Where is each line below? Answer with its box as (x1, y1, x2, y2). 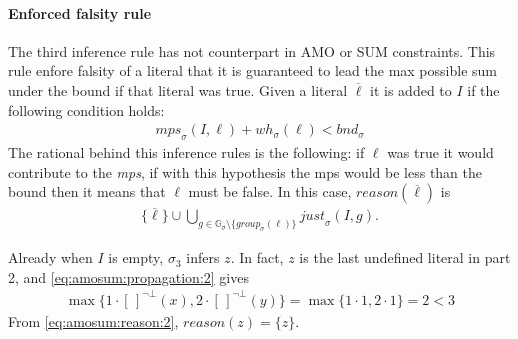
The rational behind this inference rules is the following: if (8, 142, 365, 162)
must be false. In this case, (188, 181, 352, 202)
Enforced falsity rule (8, 2, 152, 23)
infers (186, 247, 220, 268)
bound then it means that (8, 181, 166, 202)
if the (467, 79, 500, 100)
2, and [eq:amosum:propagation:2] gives (8, 266, 249, 287)
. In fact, (230, 247, 284, 268)
